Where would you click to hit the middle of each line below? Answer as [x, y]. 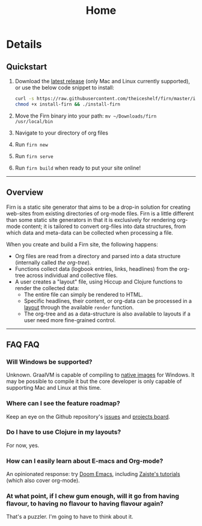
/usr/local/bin [34, 121]
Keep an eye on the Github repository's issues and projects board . [88, 416]
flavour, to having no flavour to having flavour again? [85, 504]
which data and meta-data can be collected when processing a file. [90, 232]
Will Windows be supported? [49, 361]
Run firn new [31, 144]
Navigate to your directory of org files [61, 133]
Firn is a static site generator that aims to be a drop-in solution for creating [98, 207]
